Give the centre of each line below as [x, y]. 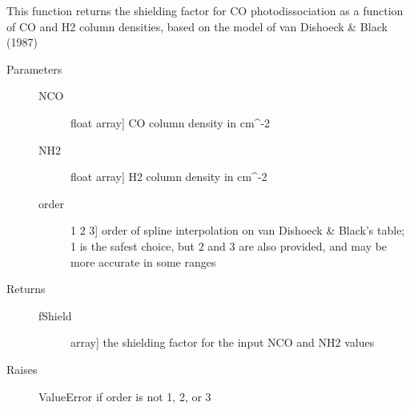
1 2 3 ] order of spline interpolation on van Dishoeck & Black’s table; [238, 230]
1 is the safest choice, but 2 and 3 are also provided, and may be [229, 245]
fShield [55, 315]
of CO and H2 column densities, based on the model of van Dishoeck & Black [197, 26]
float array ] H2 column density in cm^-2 [169, 177]
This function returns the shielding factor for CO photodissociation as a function [205, 10]
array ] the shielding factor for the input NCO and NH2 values [223, 342]
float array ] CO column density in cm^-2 [171, 122]
